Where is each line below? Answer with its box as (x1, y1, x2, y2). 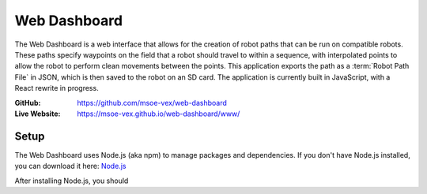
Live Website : (14, 109, 61, 118)
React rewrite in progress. (14, 84, 99, 93)
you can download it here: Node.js (14, 162, 127, 171)
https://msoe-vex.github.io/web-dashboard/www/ (77, 109, 240, 118)
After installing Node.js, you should (14, 176, 129, 185)
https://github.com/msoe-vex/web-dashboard (77, 98, 227, 107)
